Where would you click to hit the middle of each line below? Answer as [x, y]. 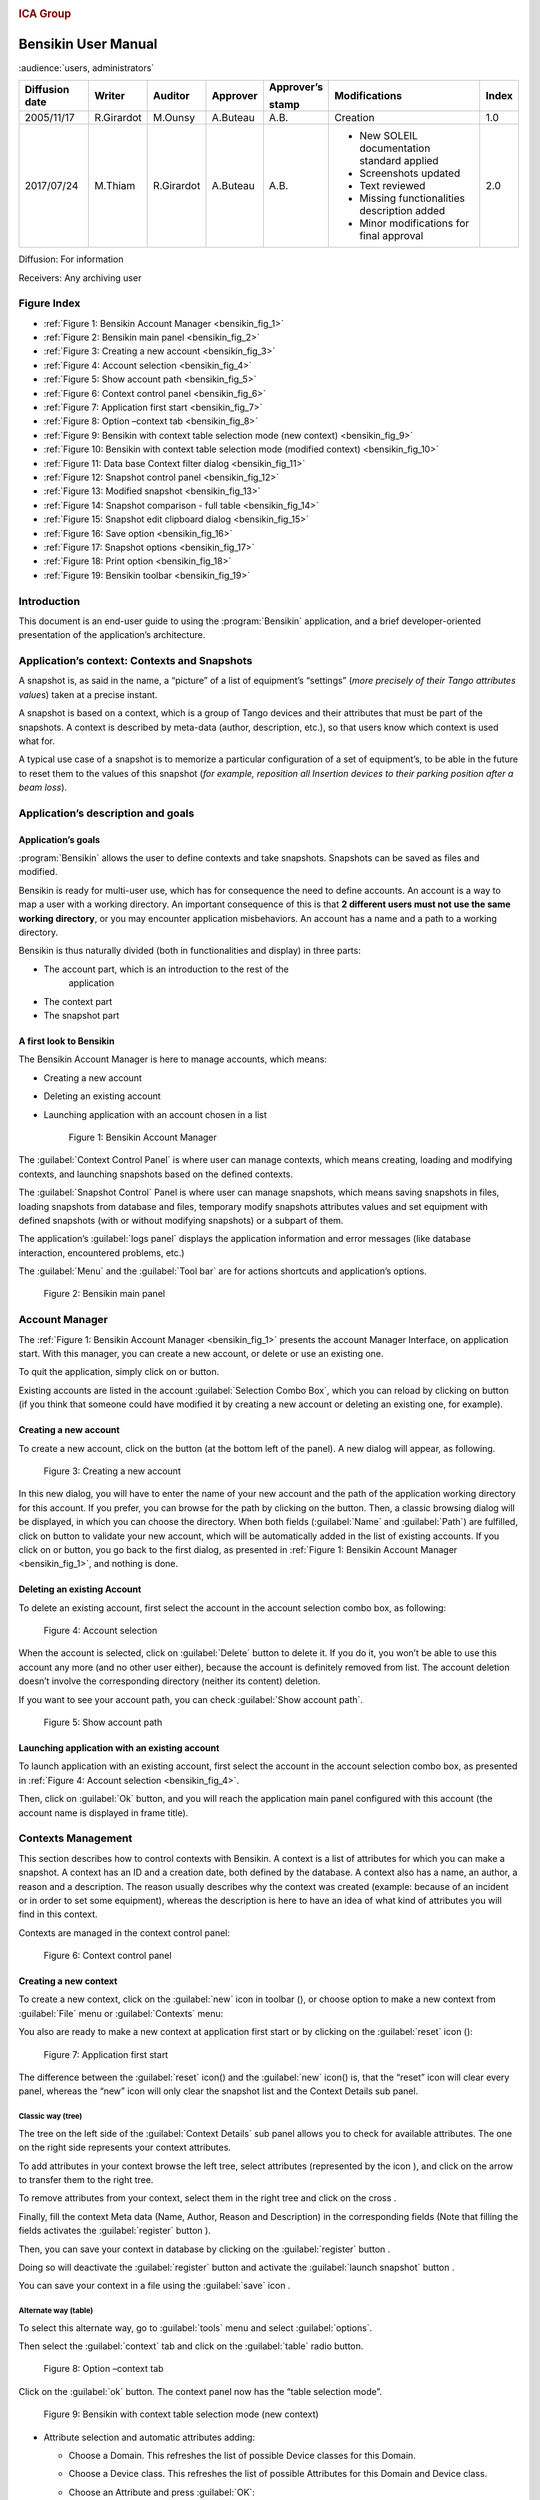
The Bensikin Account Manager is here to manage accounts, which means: [172, 1059]
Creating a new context [68, 1981]
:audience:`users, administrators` [86, 67]
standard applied [399, 161]
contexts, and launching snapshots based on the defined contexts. [156, 1174]
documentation [395, 148]
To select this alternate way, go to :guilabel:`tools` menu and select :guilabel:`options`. [195, 2327]
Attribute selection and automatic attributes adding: [149, 2437]
